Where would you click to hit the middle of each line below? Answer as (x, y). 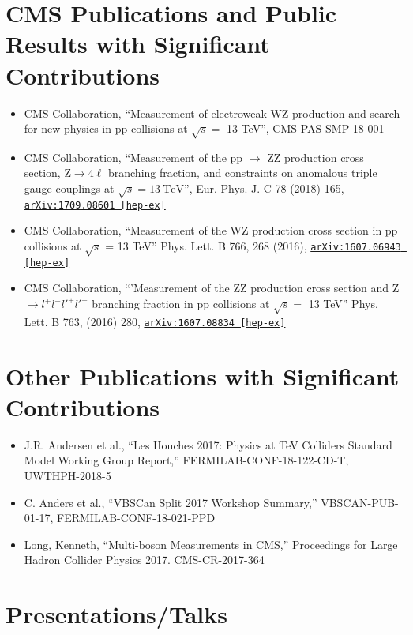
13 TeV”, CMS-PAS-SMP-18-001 (305, 128)
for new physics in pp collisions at (106, 128)
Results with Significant (138, 44)
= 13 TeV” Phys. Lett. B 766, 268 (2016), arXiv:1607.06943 (253, 246)
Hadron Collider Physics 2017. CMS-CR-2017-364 (144, 560)
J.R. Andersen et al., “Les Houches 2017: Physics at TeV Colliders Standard (208, 444)
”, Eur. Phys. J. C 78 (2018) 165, (264, 188)
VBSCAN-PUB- (360, 502)
